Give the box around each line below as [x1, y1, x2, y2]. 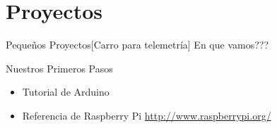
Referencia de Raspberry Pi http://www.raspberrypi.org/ [22, 108, 271, 122]
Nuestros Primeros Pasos [6, 60, 113, 75]
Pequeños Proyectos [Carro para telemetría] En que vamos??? [6, 37, 269, 52]
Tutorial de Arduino [22, 84, 110, 99]
